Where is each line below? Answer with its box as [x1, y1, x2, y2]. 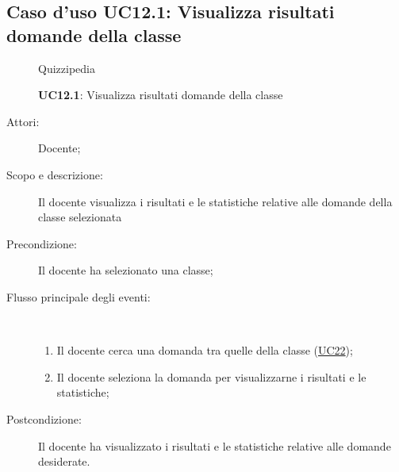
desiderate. [38, 453, 90, 470]
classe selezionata [38, 209, 122, 225]
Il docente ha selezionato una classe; [38, 262, 213, 278]
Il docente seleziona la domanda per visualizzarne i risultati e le [56, 368, 366, 385]
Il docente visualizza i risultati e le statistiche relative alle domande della [38, 193, 393, 209]
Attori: [6, 113, 40, 129]
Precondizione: [6, 235, 77, 251]
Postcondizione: [6, 410, 82, 427]
